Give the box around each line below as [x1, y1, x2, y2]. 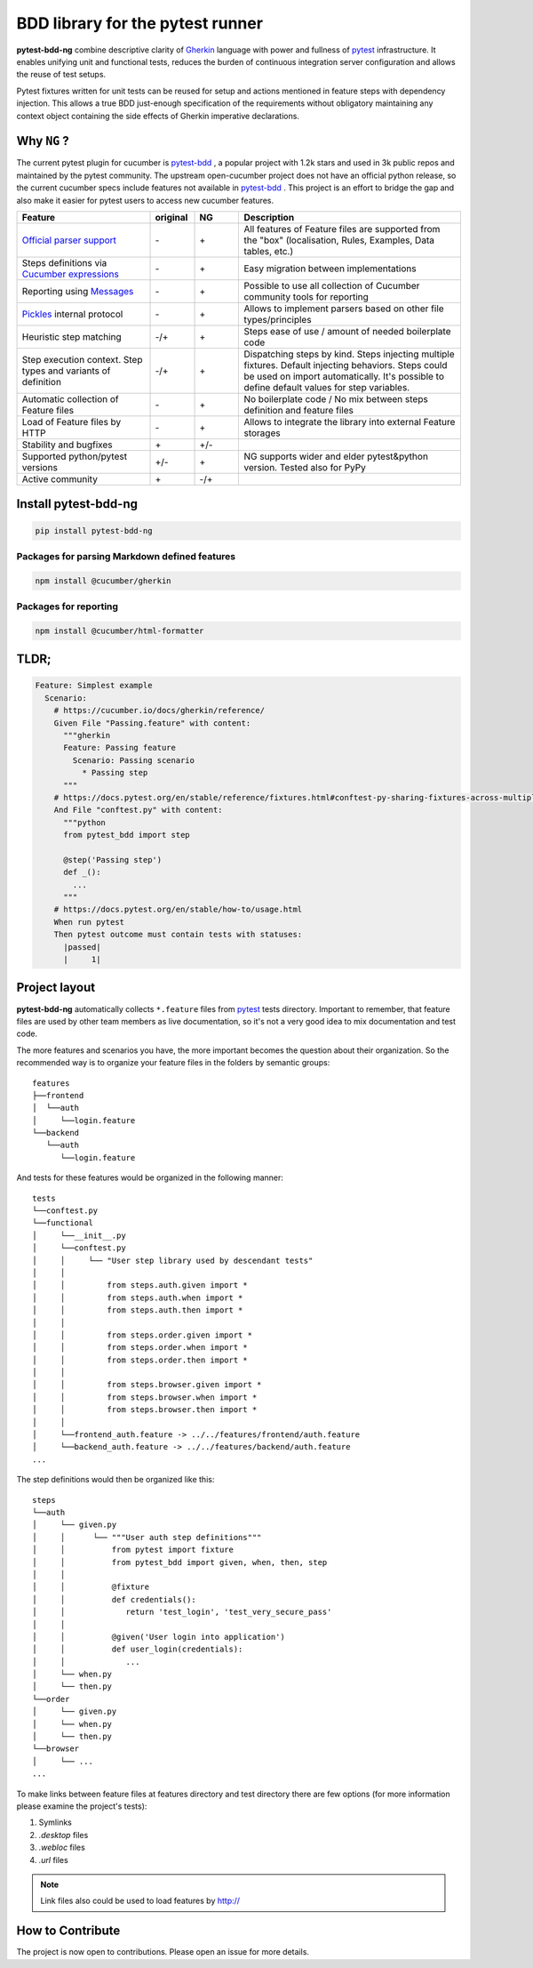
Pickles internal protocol [21, 308, 123, 320]
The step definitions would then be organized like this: [16, 1474, 215, 1485]
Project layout [16, 980, 96, 995]
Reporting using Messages [21, 285, 134, 297]
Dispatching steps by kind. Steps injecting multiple [243, 348, 455, 360]
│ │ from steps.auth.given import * [32, 1281, 248, 1290]
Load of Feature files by [21, 415, 122, 428]
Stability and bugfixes [21, 438, 113, 451]
